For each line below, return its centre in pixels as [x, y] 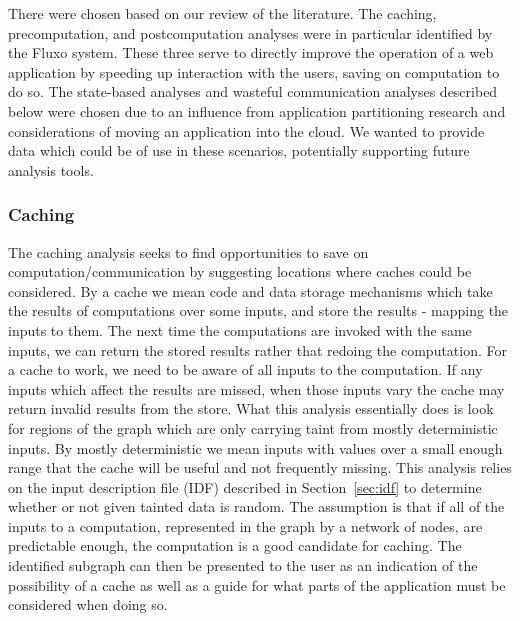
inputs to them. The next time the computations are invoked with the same [240, 329]
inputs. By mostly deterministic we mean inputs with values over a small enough [255, 447]
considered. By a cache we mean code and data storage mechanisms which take [250, 290]
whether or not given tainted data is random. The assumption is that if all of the [256, 506]
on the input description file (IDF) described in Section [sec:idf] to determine [245, 486]
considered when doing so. [88, 604]
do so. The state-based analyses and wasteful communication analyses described [253, 91]
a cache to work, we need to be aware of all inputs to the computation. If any [245, 369]
